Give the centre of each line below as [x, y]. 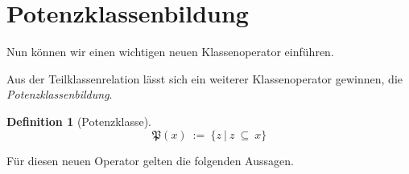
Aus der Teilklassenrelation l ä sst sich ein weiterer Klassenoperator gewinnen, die [204, 78]
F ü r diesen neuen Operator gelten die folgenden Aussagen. [150, 160]
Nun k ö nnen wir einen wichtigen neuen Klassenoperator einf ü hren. [170, 52]
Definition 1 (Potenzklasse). [79, 121]
